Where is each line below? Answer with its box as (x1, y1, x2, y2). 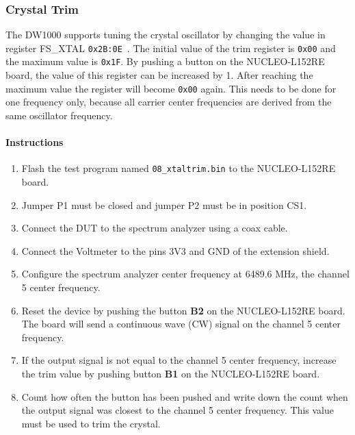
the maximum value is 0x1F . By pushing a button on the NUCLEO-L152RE (5, 54, 325, 69)
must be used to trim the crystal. (21, 416, 161, 430)
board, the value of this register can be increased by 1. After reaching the (5, 68, 313, 82)
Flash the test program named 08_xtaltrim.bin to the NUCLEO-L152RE (21, 161, 336, 175)
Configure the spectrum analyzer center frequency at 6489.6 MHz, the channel (21, 266, 350, 281)
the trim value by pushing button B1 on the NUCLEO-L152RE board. (21, 366, 320, 380)
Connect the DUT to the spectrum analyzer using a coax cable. (21, 221, 288, 235)
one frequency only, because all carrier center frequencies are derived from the (5, 95, 332, 109)
